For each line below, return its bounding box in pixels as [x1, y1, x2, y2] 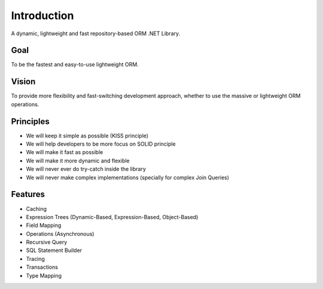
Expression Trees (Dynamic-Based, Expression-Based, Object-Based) [26, 213, 199, 220]
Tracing [26, 255, 45, 262]
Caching [26, 205, 47, 212]
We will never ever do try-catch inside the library [26, 165, 147, 173]
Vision [11, 76, 36, 87]
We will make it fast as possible [26, 149, 103, 156]
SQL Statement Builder [26, 247, 83, 254]
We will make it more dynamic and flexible [26, 157, 130, 164]
